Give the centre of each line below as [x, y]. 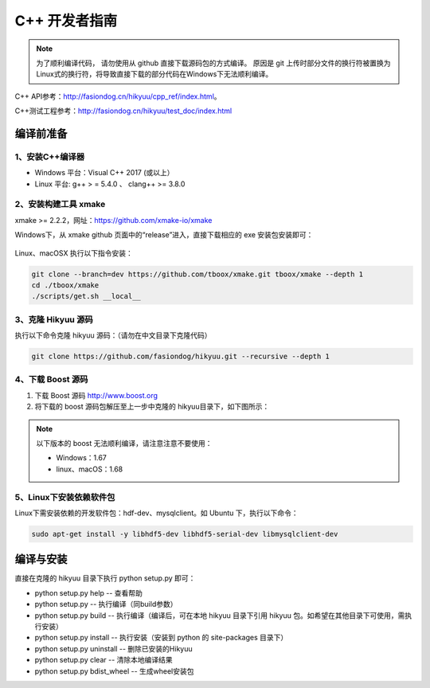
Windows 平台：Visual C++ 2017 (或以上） [104, 173]
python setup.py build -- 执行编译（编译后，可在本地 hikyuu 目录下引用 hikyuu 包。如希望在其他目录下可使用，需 [220, 615]
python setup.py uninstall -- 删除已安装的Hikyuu [113, 648]
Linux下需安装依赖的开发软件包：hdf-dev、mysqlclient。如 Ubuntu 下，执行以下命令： [156, 513]
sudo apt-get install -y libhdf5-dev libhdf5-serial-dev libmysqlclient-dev [185, 534]
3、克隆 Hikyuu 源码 [54, 319]
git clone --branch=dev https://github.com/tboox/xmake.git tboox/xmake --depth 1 [197, 274]
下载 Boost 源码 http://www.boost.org [96, 395]
